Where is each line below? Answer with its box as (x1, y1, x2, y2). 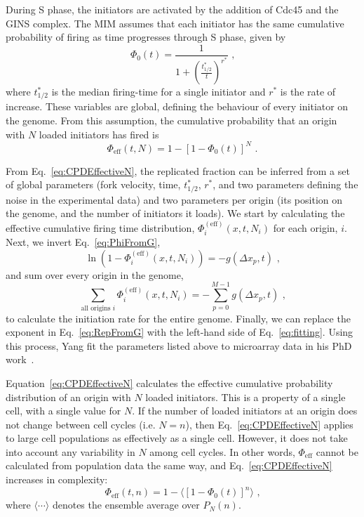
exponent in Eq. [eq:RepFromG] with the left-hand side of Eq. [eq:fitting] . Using (6, 325, 353, 339)
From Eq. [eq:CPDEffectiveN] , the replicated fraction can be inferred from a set (6, 163, 350, 178)
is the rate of (280, 84, 336, 99)
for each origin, (273, 220, 338, 235)
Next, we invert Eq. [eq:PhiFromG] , (6, 235, 161, 249)
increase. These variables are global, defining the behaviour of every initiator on (6, 99, 349, 114)
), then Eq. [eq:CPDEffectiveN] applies (185, 417, 353, 431)
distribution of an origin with (6, 389, 131, 404)
